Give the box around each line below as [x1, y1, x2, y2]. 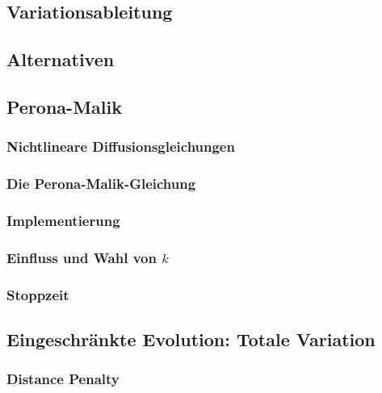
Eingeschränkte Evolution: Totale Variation [6, 326, 376, 351]
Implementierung [6, 210, 120, 230]
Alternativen [6, 47, 115, 72]
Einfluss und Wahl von [6, 247, 157, 267]
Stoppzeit [6, 284, 69, 304]
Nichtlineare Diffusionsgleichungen [6, 136, 235, 157]
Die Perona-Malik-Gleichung [6, 174, 196, 194]
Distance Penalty [6, 369, 120, 389]
